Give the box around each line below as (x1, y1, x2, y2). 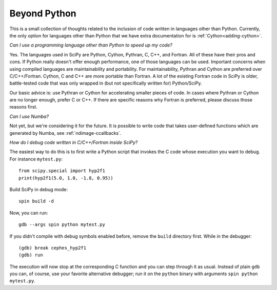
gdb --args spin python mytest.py (18, 222, 105, 227)
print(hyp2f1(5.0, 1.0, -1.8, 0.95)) (18, 175, 114, 181)
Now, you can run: (9, 210, 48, 216)
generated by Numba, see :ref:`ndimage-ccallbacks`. (9, 130, 122, 136)
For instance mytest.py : (9, 156, 63, 162)
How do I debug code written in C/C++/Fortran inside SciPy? (9, 139, 138, 146)
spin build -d (18, 198, 54, 204)
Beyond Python (9, 8, 76, 19)
